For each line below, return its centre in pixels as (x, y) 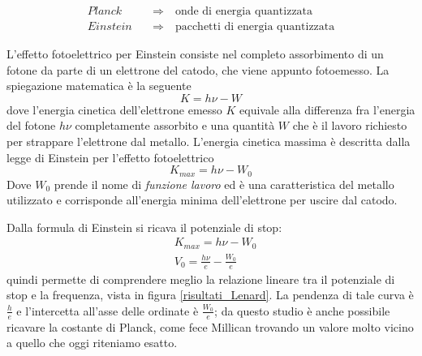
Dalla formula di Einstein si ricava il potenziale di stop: (144, 227)
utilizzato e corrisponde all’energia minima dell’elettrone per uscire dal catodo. (202, 200)
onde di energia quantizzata (244, 12)
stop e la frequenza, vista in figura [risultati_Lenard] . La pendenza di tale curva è (210, 295)
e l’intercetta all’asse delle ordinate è (108, 310)
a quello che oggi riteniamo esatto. (92, 343)
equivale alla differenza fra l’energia (327, 109)
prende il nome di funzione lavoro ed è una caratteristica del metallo (224, 184)
